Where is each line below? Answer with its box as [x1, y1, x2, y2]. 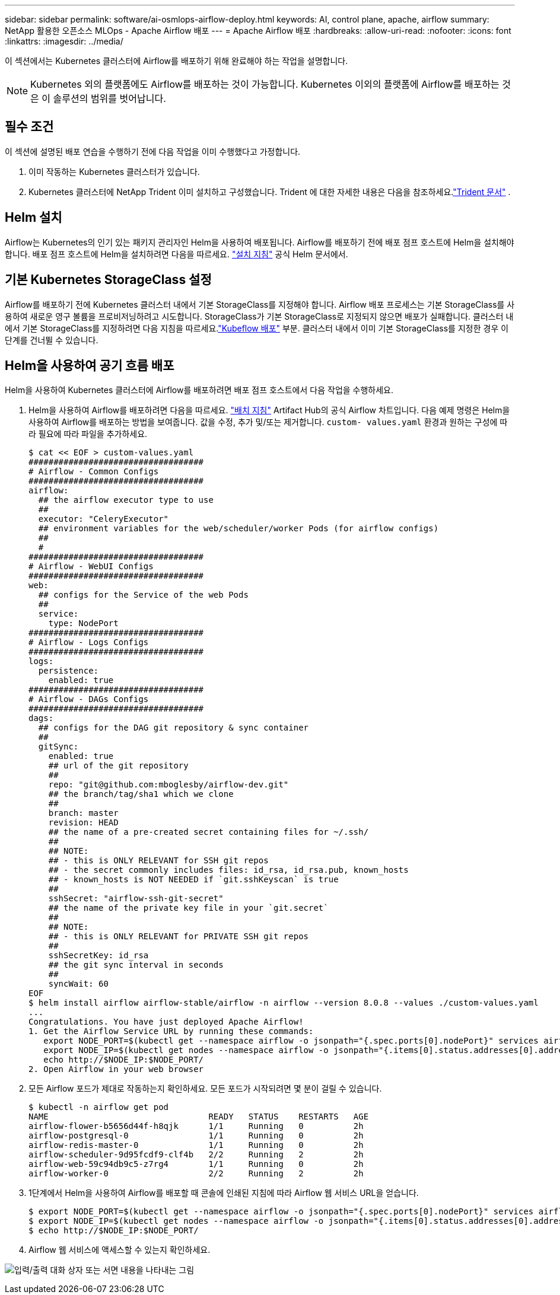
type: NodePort [48, 618, 119, 629]
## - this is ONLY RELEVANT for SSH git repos [48, 856, 269, 866]
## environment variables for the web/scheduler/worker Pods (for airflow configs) [38, 524, 439, 534]
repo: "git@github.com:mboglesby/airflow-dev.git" [48, 780, 289, 790]
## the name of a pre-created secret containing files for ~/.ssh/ [48, 827, 369, 837]
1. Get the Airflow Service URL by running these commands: [28, 1026, 314, 1036]
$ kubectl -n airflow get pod [28, 1102, 169, 1112]
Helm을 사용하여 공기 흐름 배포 [5, 358, 174, 373]
